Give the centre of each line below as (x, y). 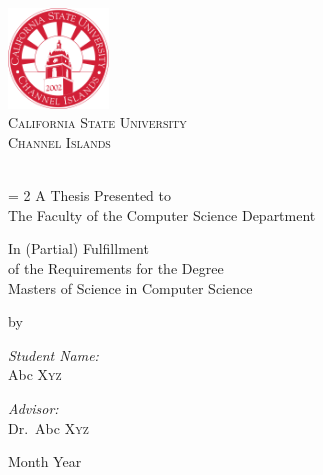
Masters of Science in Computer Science (130, 287)
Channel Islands (59, 141)
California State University (97, 122)
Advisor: (33, 407)
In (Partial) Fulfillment (78, 248)
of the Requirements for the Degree (116, 267)
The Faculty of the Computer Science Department (162, 214)
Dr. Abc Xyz (48, 427)
